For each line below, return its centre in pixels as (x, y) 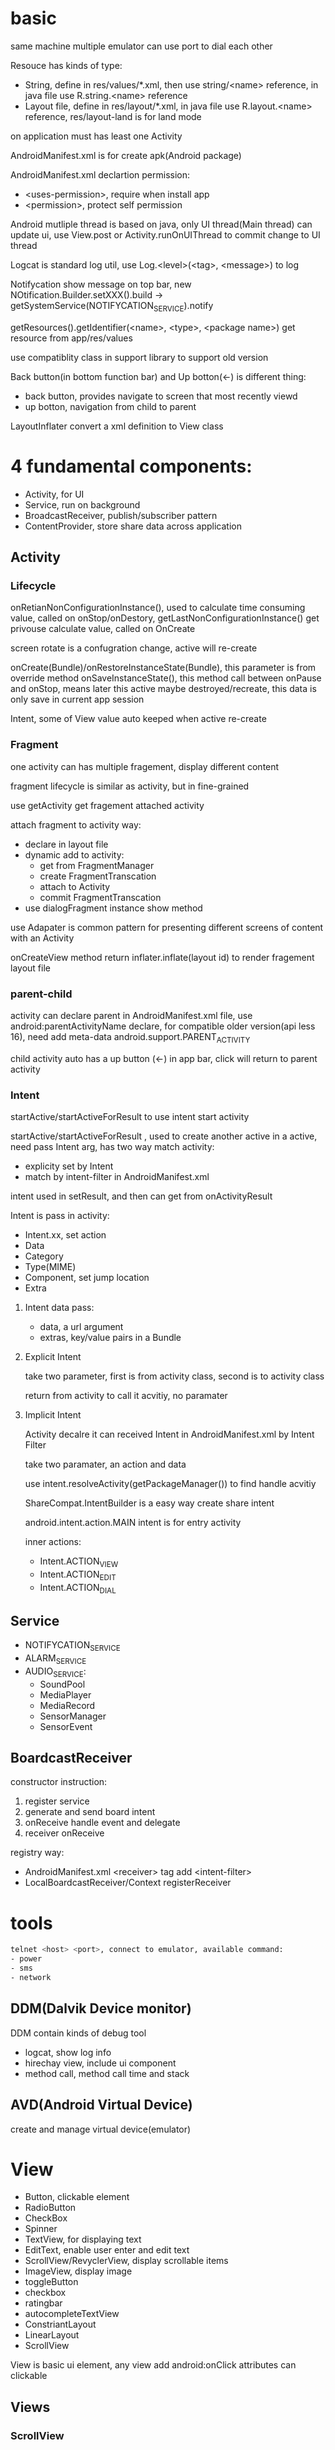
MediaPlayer (65, 1694)
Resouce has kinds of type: (66, 65)
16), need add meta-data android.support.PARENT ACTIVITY (130, 1037)
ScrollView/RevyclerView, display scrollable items (126, 2261)
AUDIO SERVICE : (55, 1672)
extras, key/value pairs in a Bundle (110, 1338)
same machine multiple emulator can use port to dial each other (141, 46)
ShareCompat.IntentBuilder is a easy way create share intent (149, 1503)
